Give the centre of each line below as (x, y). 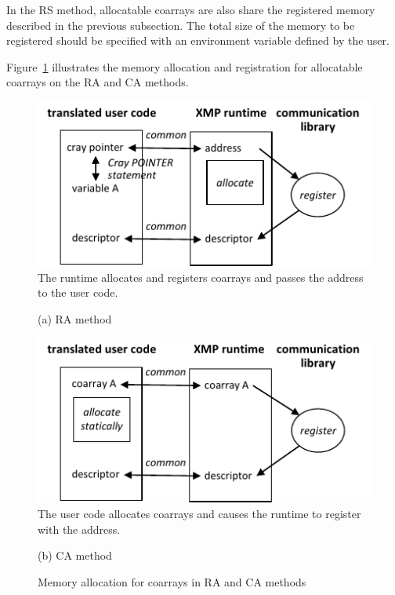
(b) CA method (75, 555)
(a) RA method (75, 318)
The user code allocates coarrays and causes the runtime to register (199, 513)
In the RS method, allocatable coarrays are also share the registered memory (191, 9)
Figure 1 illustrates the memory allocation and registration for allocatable (185, 66)
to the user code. (78, 292)
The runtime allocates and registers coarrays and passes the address (201, 277)
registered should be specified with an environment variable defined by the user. (198, 40)
